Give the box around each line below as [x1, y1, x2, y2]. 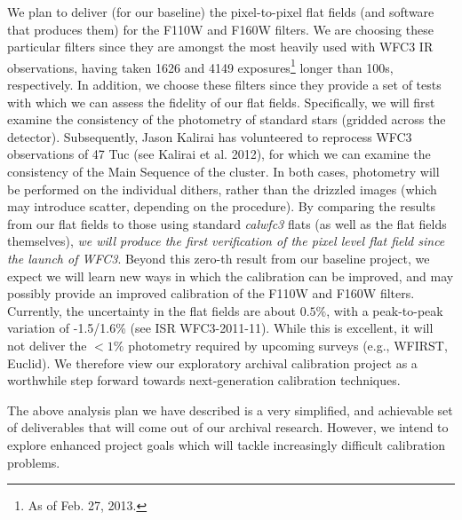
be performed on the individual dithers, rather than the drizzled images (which [7, 179, 437, 198]
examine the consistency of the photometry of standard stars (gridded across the [7, 110, 446, 129]
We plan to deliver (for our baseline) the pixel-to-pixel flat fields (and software [7, 3, 434, 20]
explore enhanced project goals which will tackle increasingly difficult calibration [7, 435, 446, 453]
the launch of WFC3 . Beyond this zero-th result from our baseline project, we [7, 248, 430, 267]
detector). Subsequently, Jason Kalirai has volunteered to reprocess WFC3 [7, 127, 412, 146]
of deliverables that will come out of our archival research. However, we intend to [7, 418, 449, 437]
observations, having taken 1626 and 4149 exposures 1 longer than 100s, [7, 55, 394, 76]
